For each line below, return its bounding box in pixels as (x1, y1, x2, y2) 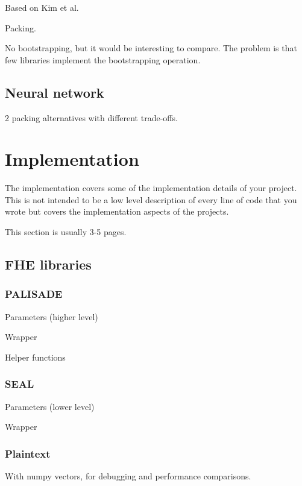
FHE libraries (5, 255, 92, 274)
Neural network (5, 83, 104, 101)
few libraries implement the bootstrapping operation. (5, 53, 201, 66)
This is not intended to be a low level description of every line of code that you (5, 193, 297, 206)
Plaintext (5, 446, 51, 461)
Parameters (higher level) (5, 310, 98, 323)
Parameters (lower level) (5, 400, 95, 412)
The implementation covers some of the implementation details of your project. (5, 181, 297, 194)
